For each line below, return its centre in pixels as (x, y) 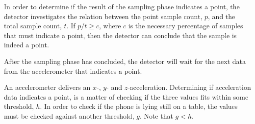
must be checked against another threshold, (69, 115)
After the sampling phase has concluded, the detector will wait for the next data (125, 61)
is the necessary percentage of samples (186, 26)
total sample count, (33, 26)
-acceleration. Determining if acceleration (189, 87)
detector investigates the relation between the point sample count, (103, 16)
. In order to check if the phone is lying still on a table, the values (139, 106)
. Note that (156, 115)
